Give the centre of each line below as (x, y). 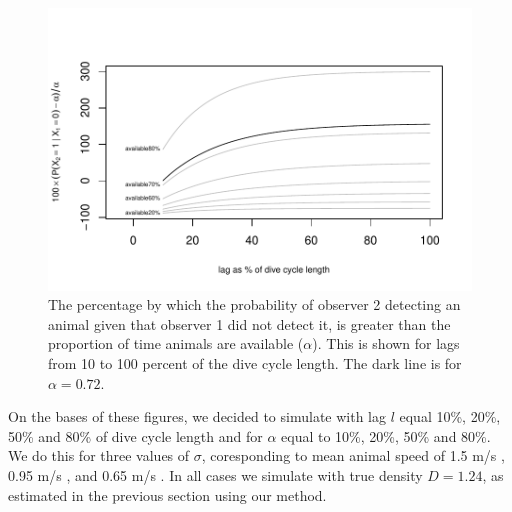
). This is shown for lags (386, 343)
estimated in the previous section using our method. (167, 494)
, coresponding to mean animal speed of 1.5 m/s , (353, 455)
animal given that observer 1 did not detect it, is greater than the (249, 323)
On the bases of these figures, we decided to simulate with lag (197, 416)
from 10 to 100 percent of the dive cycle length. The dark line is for (255, 363)
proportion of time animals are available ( (176, 343)
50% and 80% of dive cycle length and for (135, 435)
